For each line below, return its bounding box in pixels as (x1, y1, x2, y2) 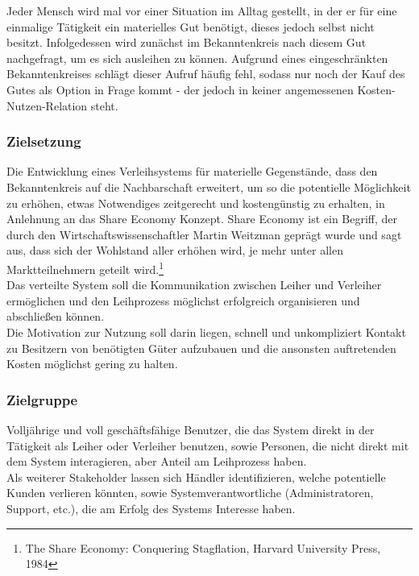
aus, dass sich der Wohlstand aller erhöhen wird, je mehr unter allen (6, 242, 343, 259)
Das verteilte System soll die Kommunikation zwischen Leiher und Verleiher (6, 276, 382, 293)
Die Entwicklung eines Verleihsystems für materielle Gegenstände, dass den (6, 163, 378, 180)
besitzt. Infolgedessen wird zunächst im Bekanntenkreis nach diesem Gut (6, 34, 367, 51)
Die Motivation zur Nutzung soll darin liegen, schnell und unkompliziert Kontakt (6, 323, 406, 340)
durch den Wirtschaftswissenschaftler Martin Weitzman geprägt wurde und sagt (6, 226, 402, 242)
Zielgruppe (6, 389, 78, 409)
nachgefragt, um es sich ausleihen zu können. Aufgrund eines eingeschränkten (6, 49, 388, 66)
